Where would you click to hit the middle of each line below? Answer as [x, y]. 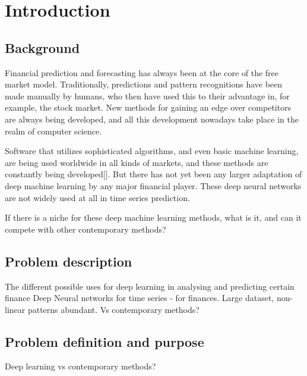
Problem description [69, 261]
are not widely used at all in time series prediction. [97, 197]
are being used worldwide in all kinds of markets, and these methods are [137, 162]
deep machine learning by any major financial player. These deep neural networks [153, 185]
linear [15, 309]
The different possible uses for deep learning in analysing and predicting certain [150, 286]
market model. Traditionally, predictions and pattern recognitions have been [144, 84]
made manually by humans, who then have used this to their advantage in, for [147, 95]
